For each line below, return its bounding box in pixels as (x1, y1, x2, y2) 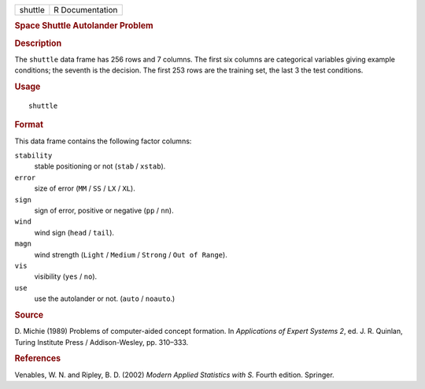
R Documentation (54, 5, 118, 15)
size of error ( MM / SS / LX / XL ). (34, 183, 135, 193)
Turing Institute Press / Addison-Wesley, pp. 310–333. (14, 337, 189, 346)
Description (14, 38, 62, 49)
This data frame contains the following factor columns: (14, 136, 192, 146)
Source (14, 309, 44, 320)
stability (14, 151, 53, 161)
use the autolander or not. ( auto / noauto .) (34, 294, 176, 303)
